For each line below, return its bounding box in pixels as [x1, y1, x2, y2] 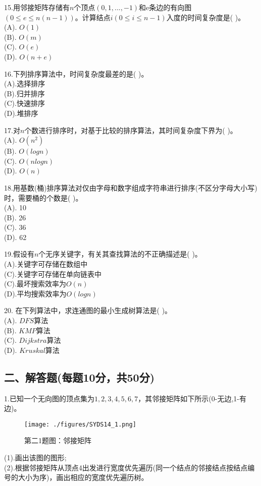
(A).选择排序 [4, 78, 45, 89]
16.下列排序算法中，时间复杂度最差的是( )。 [4, 68, 148, 79]
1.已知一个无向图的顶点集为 [4, 393, 94, 403]
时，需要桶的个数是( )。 [4, 192, 83, 203]
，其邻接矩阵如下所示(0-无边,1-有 [138, 393, 246, 403]
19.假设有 [4, 249, 34, 259]
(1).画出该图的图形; [4, 452, 67, 463]
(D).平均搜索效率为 [4, 288, 67, 298]
